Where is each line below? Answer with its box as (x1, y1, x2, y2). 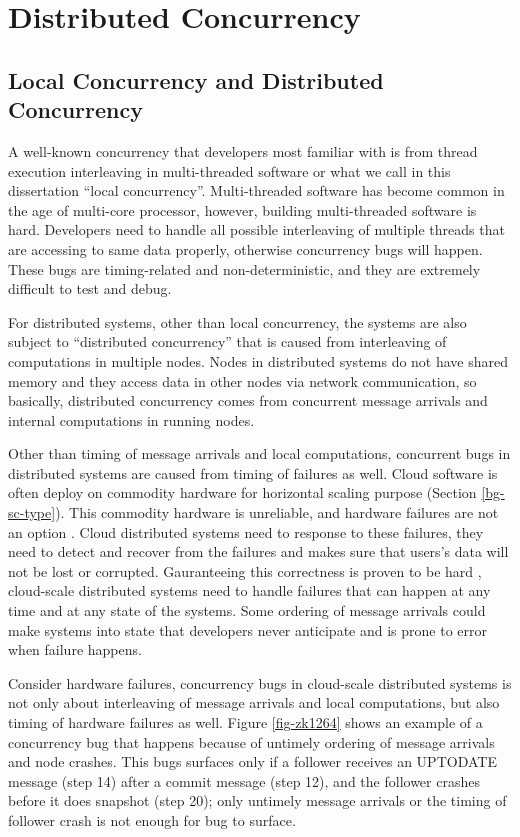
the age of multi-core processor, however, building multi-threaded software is (8, 199, 477, 220)
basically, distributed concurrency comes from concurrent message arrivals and (8, 390, 488, 411)
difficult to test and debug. (8, 278, 172, 299)
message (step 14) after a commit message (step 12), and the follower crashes (8, 770, 480, 791)
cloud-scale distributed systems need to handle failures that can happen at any (8, 580, 491, 601)
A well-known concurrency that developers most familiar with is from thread (8, 140, 478, 161)
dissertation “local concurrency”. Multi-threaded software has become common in (8, 180, 505, 201)
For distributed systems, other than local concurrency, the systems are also (8, 311, 467, 332)
